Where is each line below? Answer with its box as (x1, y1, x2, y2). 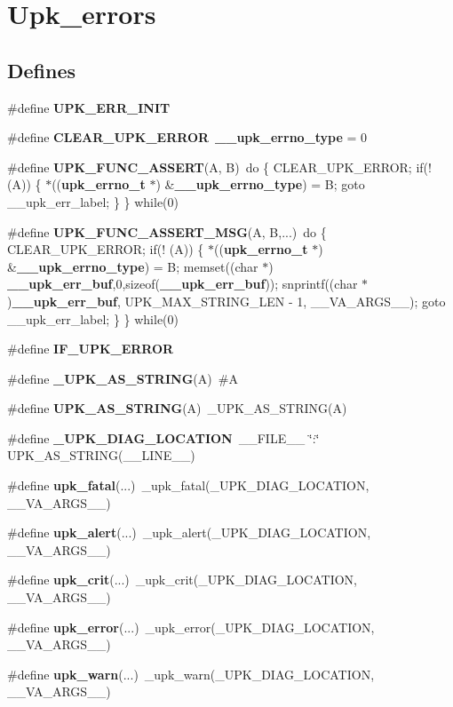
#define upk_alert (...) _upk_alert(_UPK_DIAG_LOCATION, (7, 523, 371, 542)
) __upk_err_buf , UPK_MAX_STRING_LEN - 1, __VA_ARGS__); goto (7, 291, 446, 310)
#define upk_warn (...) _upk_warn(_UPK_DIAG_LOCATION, (7, 664, 375, 683)
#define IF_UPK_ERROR (7, 339, 174, 358)
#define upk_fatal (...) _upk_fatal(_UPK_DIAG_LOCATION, (7, 476, 370, 495)
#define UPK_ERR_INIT (7, 98, 171, 116)
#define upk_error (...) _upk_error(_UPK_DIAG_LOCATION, (7, 617, 375, 636)
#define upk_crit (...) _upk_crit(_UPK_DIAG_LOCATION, (7, 570, 358, 589)
